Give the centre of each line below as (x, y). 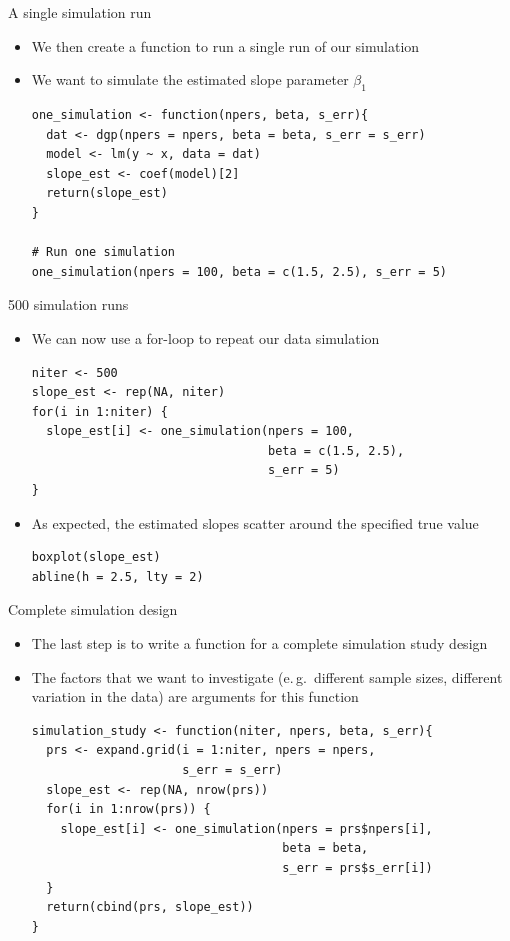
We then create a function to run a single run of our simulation (225, 45)
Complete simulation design (93, 609)
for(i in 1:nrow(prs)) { (128, 809)
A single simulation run (80, 12)
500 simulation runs (68, 304)
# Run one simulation (103, 252)
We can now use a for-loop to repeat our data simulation (205, 337)
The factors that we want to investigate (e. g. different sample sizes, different (267, 676)
